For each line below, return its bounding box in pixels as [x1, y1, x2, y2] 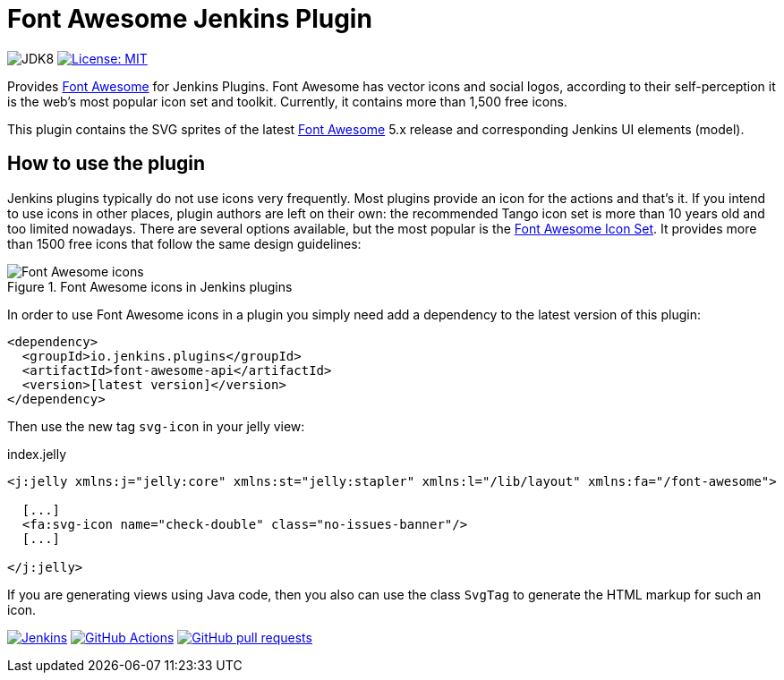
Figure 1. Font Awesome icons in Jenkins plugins [7, 278, 293, 294]
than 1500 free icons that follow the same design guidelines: [7, 235, 362, 251]
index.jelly [7, 446, 67, 462]
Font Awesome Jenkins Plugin [7, 4, 372, 34]
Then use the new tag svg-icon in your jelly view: [7, 418, 305, 434]
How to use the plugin [7, 152, 206, 175]
